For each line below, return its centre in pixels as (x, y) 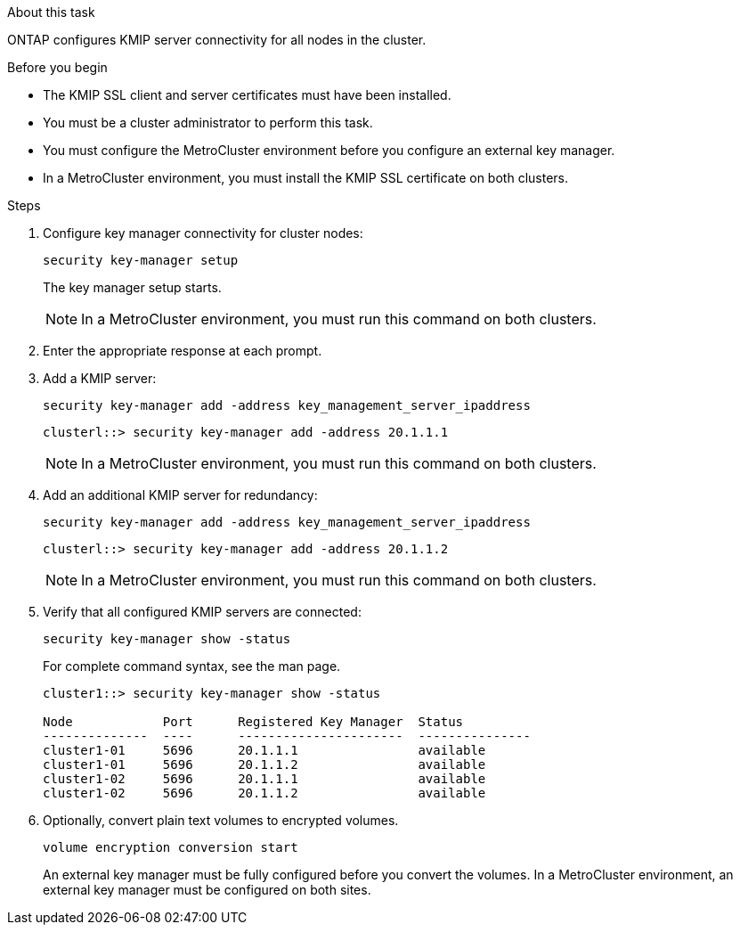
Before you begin (57, 67)
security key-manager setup (141, 260)
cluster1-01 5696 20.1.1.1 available (264, 750)
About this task (51, 12)
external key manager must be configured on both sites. (207, 890)
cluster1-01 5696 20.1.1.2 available (264, 764)
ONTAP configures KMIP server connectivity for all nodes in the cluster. (217, 40)
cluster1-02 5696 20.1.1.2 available (264, 793)
